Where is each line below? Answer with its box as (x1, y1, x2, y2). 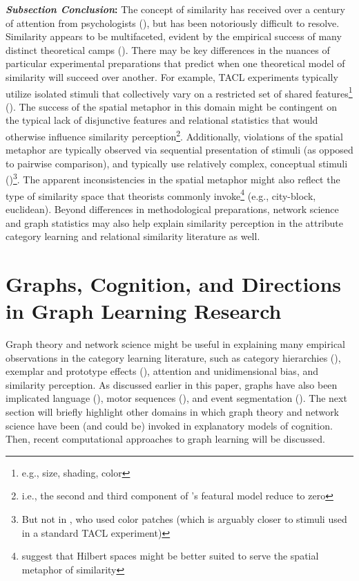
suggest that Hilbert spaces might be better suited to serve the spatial (21, 548, 319, 563)
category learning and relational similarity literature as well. (6, 229, 260, 243)
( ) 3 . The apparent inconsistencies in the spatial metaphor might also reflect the (6, 170, 340, 187)
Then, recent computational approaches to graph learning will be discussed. (6, 432, 325, 446)
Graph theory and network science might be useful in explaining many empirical (6, 337, 345, 351)
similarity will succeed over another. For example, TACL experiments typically (6, 69, 338, 84)
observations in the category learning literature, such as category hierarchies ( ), (6, 350, 341, 365)
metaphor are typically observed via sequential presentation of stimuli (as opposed (6, 142, 353, 157)
